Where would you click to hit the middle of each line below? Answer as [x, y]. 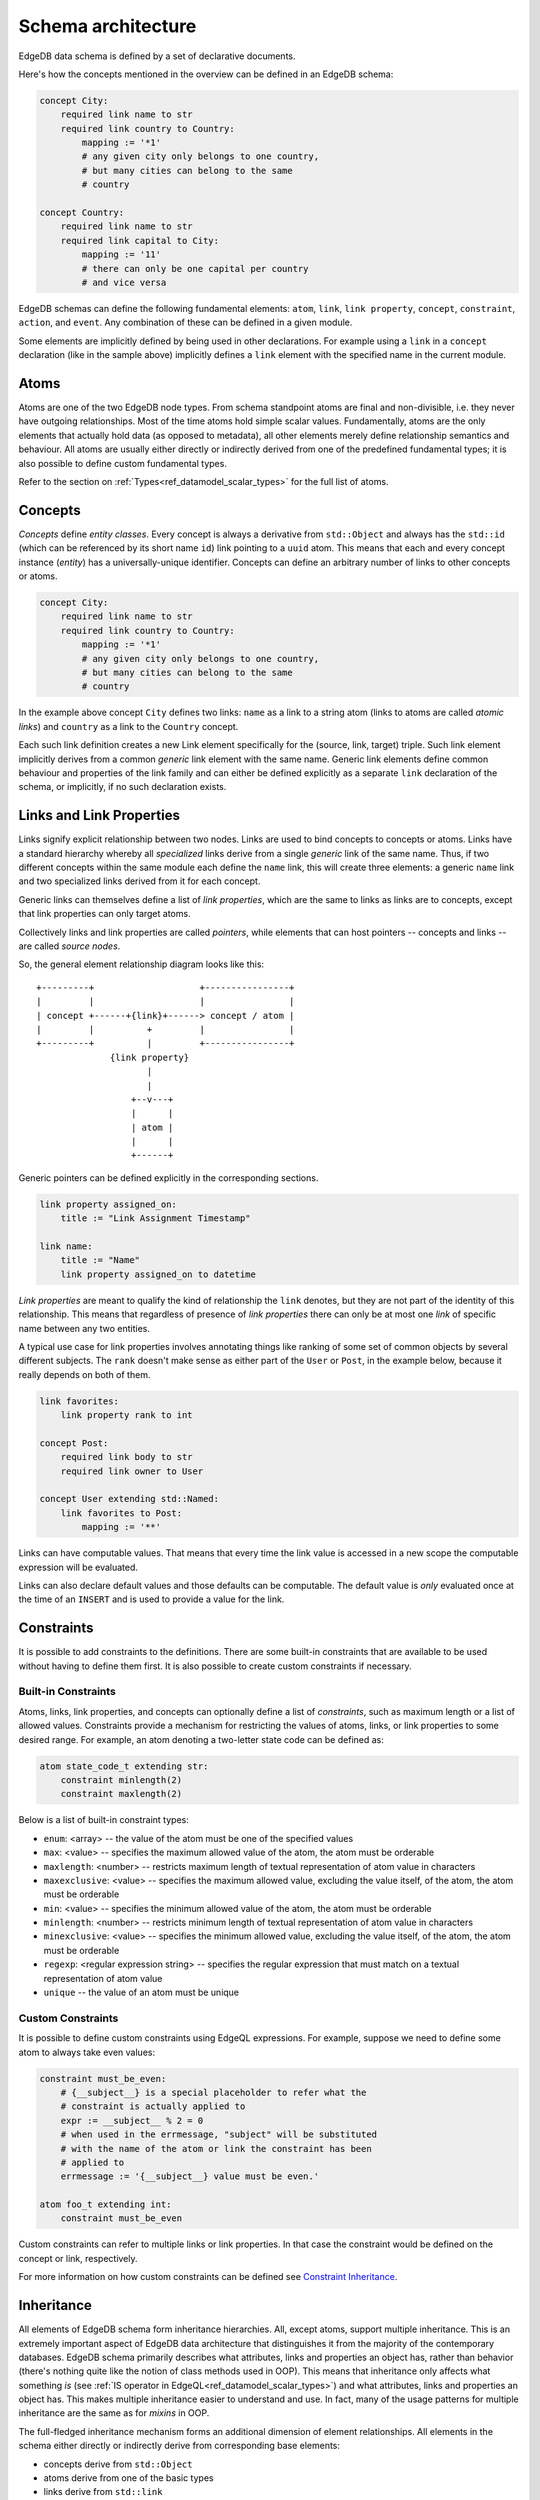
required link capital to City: [140, 240]
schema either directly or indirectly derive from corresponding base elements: [179, 2446]
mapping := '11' [121, 254]
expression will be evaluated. [78, 1567]
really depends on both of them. [84, 1374]
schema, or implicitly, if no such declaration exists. [122, 787]
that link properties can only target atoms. [104, 914]
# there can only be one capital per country [195, 268]
